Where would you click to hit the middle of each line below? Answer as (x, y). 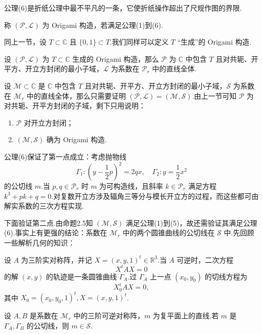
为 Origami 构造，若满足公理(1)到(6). (103, 25)
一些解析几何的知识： (39, 242)
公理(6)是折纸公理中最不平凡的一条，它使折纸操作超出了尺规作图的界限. (123, 8)
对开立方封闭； (49, 122)
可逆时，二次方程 (205, 259)
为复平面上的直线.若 (186, 316)
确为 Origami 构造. (77, 139)
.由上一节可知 (214, 95)
